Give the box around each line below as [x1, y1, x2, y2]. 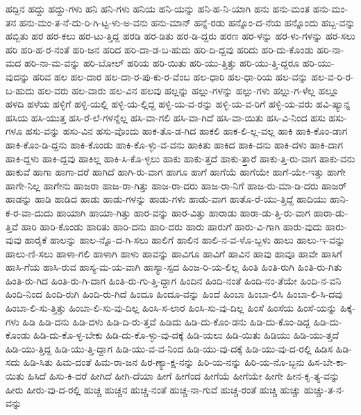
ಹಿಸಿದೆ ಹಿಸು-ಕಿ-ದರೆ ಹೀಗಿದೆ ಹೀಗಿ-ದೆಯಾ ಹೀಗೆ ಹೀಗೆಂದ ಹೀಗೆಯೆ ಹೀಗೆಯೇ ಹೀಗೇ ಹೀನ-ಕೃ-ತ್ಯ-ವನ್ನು [27, 369, 340, 383]
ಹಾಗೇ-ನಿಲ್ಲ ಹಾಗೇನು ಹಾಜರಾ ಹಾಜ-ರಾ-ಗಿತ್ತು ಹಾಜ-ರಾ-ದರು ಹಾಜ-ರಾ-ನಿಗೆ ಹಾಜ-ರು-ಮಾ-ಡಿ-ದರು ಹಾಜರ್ [6, 178, 347, 192]
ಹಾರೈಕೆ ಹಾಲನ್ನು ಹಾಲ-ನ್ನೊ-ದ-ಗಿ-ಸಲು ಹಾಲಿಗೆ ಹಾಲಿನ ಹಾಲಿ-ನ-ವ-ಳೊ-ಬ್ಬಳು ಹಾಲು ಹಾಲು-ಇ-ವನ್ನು [24, 232, 346, 247]
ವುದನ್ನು [6, 69, 30, 83]
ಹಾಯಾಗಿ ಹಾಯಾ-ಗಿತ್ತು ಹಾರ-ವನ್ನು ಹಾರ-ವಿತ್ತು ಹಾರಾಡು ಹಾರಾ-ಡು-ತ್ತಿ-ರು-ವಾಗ [56, 205, 310, 219]
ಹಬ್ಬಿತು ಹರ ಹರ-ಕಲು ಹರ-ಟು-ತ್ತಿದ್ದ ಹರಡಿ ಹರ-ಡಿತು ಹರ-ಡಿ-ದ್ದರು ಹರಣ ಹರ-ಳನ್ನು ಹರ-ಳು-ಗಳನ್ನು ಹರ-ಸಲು [6, 28, 355, 43]
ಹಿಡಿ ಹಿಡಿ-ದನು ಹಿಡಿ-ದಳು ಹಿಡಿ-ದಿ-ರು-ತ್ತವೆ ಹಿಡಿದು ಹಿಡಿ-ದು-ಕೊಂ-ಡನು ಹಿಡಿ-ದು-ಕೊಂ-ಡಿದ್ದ [22, 314, 310, 328]
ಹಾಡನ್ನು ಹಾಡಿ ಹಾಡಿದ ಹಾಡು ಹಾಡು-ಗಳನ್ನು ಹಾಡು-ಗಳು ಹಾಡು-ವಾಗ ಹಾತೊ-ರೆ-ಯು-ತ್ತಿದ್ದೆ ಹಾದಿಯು [6, 192, 327, 206]
